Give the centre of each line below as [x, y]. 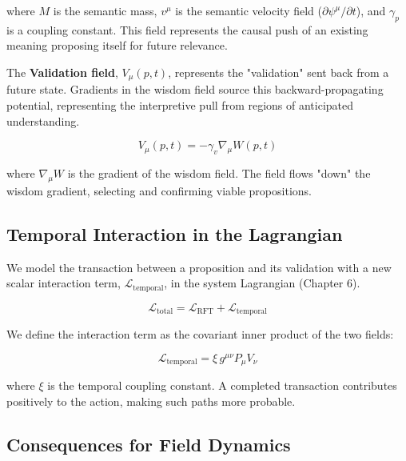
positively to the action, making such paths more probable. [151, 401]
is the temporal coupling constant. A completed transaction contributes [222, 385]
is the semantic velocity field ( [249, 10]
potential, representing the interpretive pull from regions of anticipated [180, 105]
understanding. [43, 120]
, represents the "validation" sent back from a [279, 72]
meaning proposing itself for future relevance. [117, 45]
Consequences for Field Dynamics [149, 444]
